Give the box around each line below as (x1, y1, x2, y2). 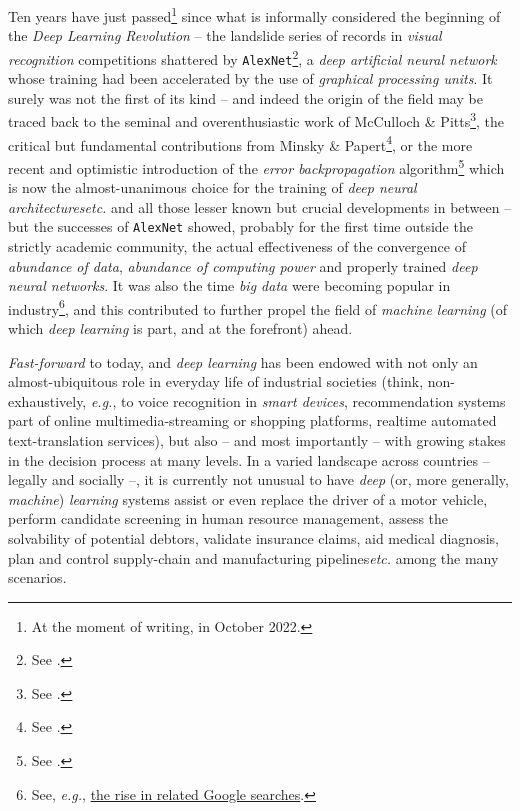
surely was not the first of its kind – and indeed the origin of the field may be (8, 87, 483, 108)
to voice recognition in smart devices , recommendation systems (120, 390, 506, 411)
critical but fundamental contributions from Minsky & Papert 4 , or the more (8, 131, 473, 155)
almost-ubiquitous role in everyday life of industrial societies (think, (8, 371, 424, 392)
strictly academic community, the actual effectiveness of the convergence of (8, 235, 466, 256)
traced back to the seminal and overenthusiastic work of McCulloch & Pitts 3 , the (8, 108, 505, 131)
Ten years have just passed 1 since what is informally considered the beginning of (8, 3, 501, 26)
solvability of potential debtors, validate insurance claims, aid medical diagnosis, (8, 527, 499, 548)
